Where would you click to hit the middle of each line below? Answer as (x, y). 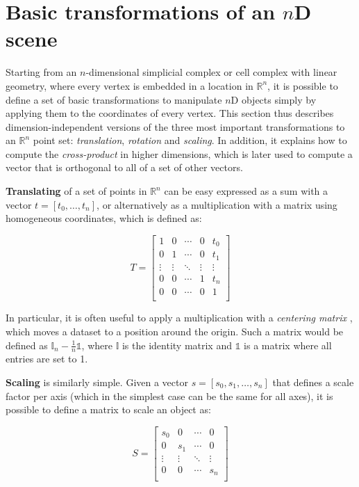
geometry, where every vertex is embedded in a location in (130, 85)
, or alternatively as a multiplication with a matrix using (217, 204)
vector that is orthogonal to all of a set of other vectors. (124, 167)
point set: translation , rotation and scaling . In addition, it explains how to (190, 140)
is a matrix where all (288, 345)
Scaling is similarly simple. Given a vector (97, 382)
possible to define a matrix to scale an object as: (108, 409)
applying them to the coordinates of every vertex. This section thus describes (170, 113)
